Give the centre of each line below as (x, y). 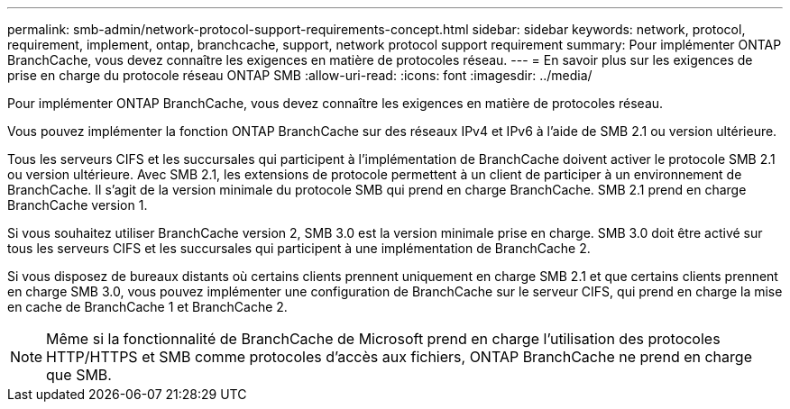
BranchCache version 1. (78, 205)
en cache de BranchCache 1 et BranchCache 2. (147, 307)
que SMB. (79, 375)
